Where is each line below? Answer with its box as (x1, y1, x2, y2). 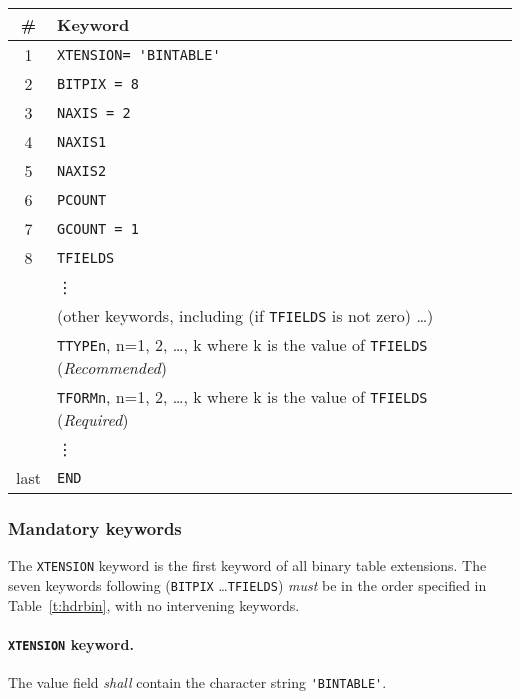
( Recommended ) (56, 356, 167, 379)
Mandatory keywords (8, 515, 182, 540)
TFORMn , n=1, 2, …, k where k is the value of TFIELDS (56, 385, 428, 408)
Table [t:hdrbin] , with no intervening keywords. (8, 594, 300, 615)
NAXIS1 (56, 133, 107, 150)
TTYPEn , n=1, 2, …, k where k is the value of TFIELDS (56, 333, 428, 356)
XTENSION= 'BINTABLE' (56, 46, 221, 63)
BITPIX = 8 (56, 75, 139, 92)
